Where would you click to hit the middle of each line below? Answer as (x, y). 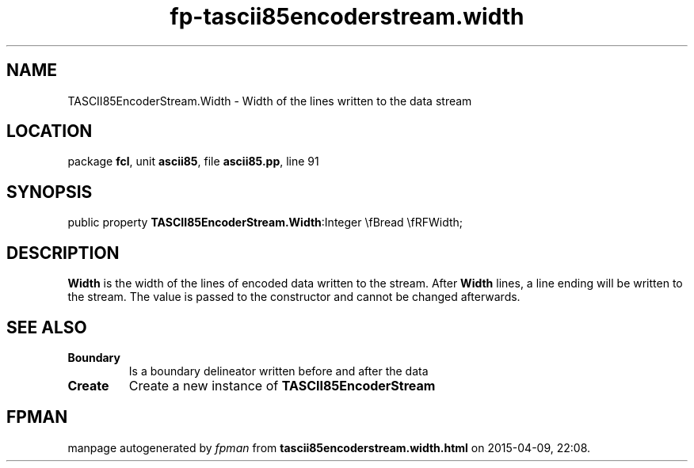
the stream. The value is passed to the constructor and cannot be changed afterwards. (294, 297)
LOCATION (50, 131)
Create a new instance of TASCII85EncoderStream (282, 385)
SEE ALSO (47, 327)
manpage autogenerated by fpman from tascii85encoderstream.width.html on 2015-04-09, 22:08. (329, 447)
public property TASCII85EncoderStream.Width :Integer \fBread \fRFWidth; (265, 223)
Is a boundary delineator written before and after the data (278, 371)
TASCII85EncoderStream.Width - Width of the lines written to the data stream (270, 101)
